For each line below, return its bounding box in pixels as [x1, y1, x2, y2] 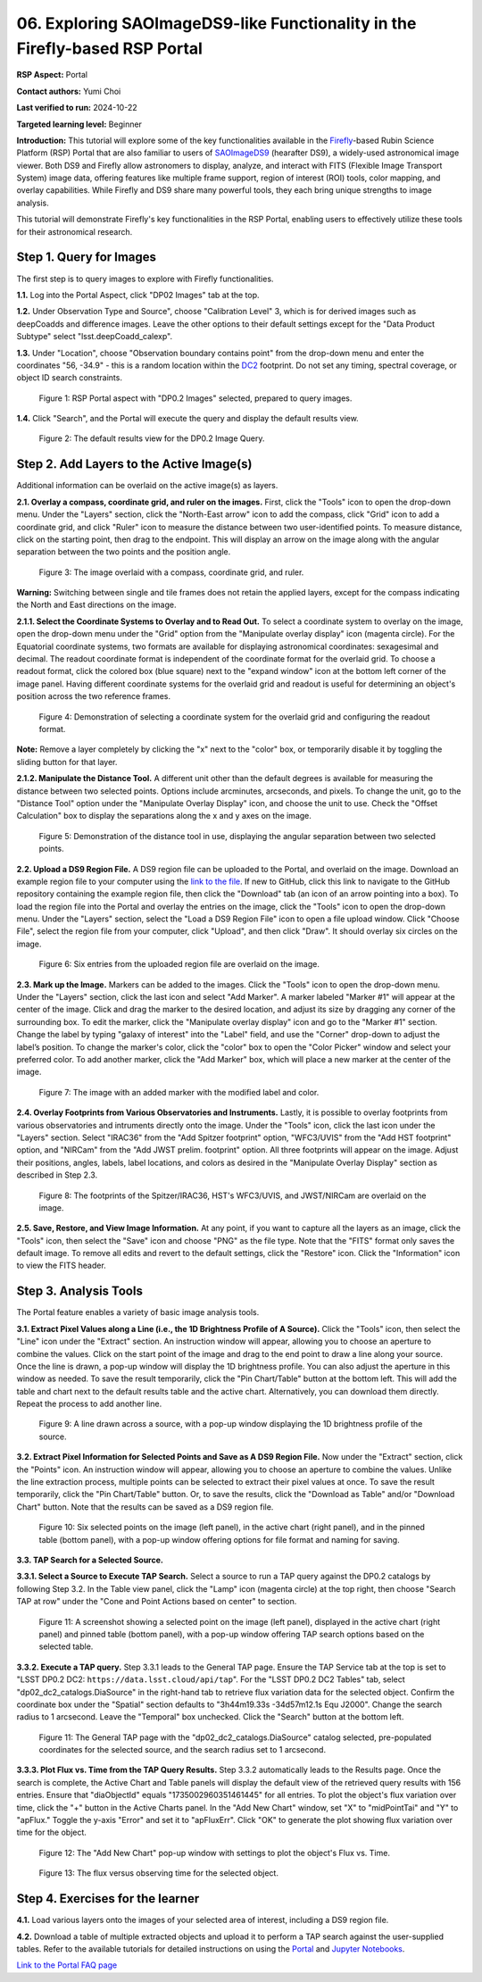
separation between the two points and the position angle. [16, 546, 231, 557]
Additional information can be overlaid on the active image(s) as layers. [16, 480, 278, 491]
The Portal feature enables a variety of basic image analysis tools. [16, 1307, 260, 1318]
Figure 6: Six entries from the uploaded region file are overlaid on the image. [38, 959, 320, 970]
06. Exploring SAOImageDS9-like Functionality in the [16, 13, 417, 33]
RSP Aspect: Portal [16, 70, 88, 80]
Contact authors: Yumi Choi [16, 86, 121, 96]
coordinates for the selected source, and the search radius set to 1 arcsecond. [38, 1745, 326, 1755]
